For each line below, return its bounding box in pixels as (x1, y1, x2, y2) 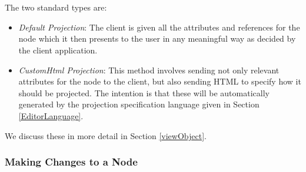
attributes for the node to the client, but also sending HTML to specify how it (18, 75, 301, 87)
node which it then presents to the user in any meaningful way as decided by (18, 32, 296, 45)
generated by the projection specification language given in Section (18, 98, 260, 110)
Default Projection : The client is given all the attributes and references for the (18, 21, 300, 33)
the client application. (18, 43, 98, 56)
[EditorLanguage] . (18, 109, 84, 122)
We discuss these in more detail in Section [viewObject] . (5, 129, 207, 141)
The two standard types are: (5, 1, 107, 14)
